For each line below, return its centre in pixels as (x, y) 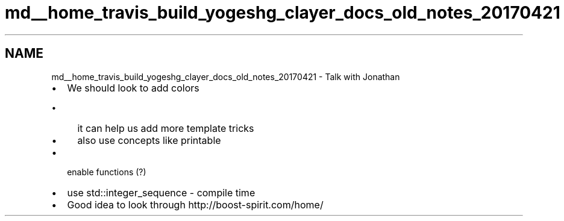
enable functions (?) (107, 172)
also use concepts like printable (149, 140)
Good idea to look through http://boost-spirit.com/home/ (195, 204)
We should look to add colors (133, 88)
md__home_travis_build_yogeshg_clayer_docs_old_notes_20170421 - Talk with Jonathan (226, 76)
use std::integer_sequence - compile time (161, 192)
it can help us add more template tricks (166, 128)
